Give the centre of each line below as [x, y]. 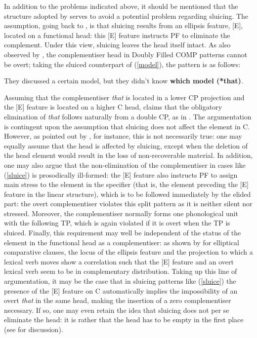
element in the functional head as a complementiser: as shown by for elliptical [122, 242]
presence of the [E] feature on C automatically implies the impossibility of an [121, 290]
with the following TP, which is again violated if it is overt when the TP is [117, 223]
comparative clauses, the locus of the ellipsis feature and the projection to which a [128, 252]
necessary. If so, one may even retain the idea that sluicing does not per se [117, 310]
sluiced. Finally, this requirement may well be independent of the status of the [123, 233]
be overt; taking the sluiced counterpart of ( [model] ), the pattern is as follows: [122, 64]
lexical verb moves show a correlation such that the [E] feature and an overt [119, 261]
